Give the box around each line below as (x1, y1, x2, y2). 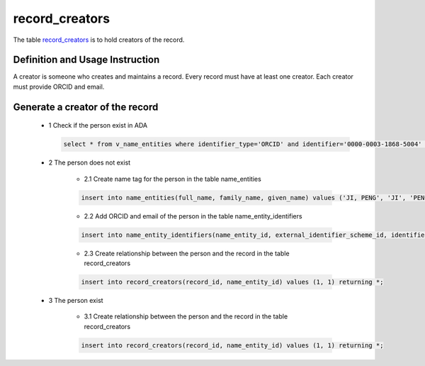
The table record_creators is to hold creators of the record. (13, 35, 185, 44)
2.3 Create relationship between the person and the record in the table (84, 249, 290, 257)
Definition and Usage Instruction (13, 54, 160, 66)
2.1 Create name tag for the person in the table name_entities (84, 174, 261, 183)
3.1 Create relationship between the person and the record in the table (84, 312, 288, 321)
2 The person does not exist (48, 158, 131, 167)
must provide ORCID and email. (13, 82, 105, 91)
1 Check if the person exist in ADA (48, 121, 148, 130)
